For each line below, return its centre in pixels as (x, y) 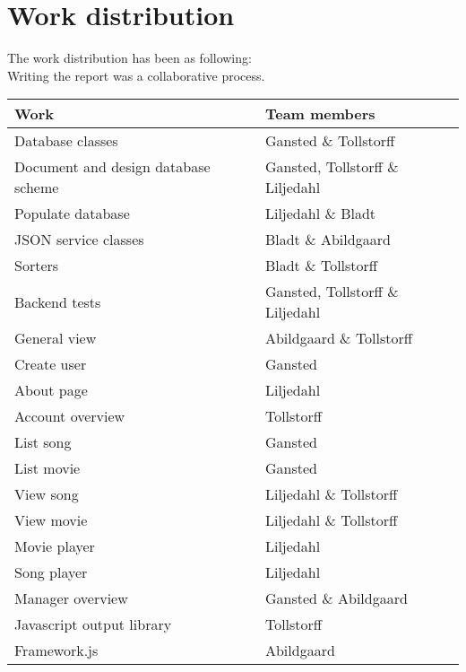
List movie (47, 468)
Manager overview (71, 598)
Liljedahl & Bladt (320, 214)
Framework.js (56, 650)
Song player (51, 572)
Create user (51, 364)
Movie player (55, 546)
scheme (37, 188)
